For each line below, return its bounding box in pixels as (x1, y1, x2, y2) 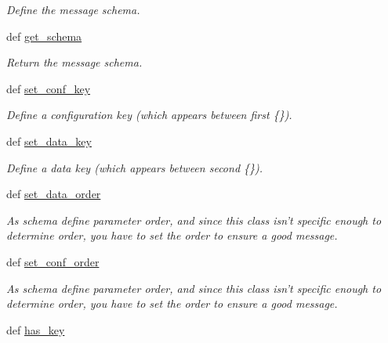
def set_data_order (6, 186, 101, 202)
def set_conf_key (6, 80, 91, 96)
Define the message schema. (6, 2, 140, 17)
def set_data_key (6, 132, 92, 149)
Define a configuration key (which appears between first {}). (6, 107, 292, 123)
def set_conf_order (6, 253, 100, 269)
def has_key (6, 321, 65, 338)
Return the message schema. (6, 54, 143, 70)
